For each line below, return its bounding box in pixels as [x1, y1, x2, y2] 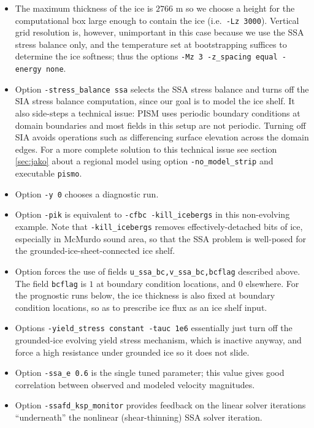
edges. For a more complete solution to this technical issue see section [15, 142, 277, 155]
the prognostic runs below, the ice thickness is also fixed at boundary [15, 289, 275, 302]
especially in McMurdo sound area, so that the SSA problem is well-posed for [15, 232, 307, 245]
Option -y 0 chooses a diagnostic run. [15, 187, 159, 200]
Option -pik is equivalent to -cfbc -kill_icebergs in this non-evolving [15, 208, 290, 221]
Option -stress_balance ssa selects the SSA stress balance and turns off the [15, 82, 309, 95]
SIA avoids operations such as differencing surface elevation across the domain [15, 131, 309, 143]
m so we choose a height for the [175, 2, 295, 14]
